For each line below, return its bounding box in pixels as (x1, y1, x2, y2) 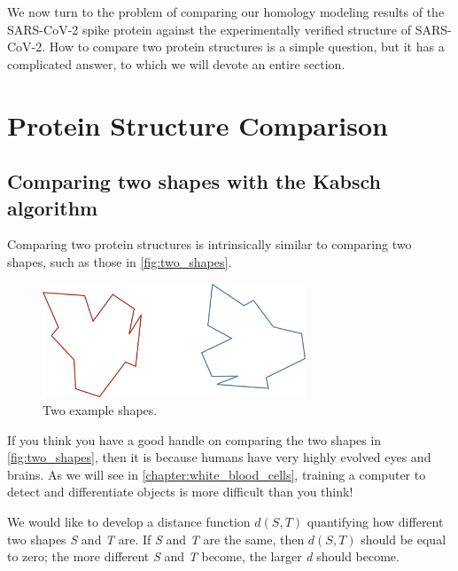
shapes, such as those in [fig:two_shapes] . (7, 252, 232, 270)
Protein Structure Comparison (7, 106, 388, 143)
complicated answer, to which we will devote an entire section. (7, 54, 345, 73)
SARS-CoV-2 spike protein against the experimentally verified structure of (7, 20, 412, 38)
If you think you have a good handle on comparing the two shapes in (7, 430, 382, 449)
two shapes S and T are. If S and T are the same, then (7, 529, 305, 548)
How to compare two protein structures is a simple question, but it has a (49, 37, 445, 56)
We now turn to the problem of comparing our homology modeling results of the (7, 3, 445, 20)
